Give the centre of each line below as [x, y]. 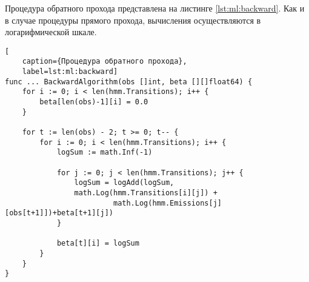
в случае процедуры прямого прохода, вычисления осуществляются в [133, 20]
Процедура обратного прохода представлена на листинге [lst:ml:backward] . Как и [155, 8]
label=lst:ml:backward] [70, 72]
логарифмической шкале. [51, 32]
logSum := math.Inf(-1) [105, 153]
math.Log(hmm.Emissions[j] [167, 203]
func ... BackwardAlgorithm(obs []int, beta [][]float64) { [129, 82]
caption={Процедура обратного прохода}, [105, 62]
